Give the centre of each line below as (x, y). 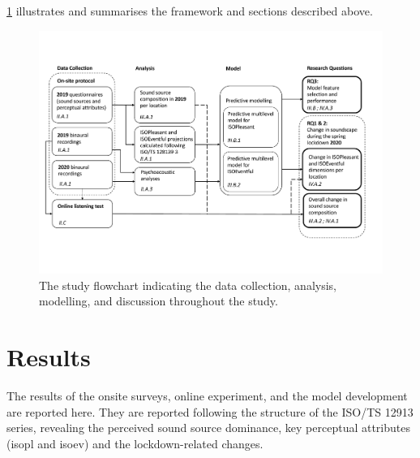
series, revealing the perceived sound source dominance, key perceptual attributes (208, 428)
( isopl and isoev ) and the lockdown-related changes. (135, 443)
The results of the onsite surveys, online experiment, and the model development (207, 396)
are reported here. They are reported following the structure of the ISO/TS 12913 (210, 411)
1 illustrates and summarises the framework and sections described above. (190, 11)
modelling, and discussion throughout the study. (159, 301)
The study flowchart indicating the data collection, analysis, (188, 285)
